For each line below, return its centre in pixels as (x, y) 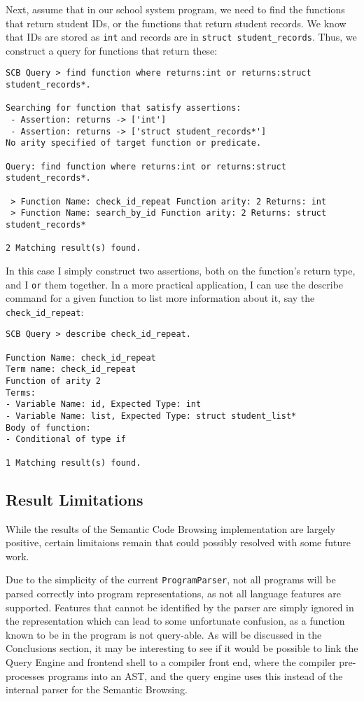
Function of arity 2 (54, 381)
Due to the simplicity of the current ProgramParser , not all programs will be (171, 579)
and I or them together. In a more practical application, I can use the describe (175, 284)
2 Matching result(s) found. (73, 248)
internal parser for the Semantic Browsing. (97, 689)
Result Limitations (75, 499)
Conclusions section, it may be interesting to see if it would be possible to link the (182, 648)
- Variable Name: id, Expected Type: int (104, 404)
